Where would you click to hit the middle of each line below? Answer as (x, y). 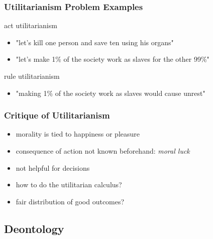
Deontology (34, 228)
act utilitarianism (31, 25)
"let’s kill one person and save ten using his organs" (95, 42)
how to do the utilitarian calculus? (69, 185)
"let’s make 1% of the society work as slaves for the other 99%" (113, 59)
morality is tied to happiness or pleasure (78, 134)
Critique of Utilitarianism (57, 115)
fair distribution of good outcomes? (70, 201)
